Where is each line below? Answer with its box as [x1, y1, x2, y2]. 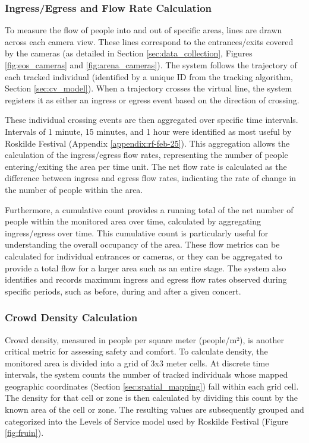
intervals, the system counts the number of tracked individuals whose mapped [5, 368, 288, 381]
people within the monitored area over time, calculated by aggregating [5, 215, 261, 227]
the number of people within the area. [5, 183, 143, 195]
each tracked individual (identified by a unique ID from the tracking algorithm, [5, 70, 293, 83]
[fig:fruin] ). [5, 426, 44, 439]
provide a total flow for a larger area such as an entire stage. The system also [5, 261, 286, 274]
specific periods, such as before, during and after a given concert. [5, 284, 241, 297]
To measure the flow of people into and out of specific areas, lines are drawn [5, 24, 282, 36]
